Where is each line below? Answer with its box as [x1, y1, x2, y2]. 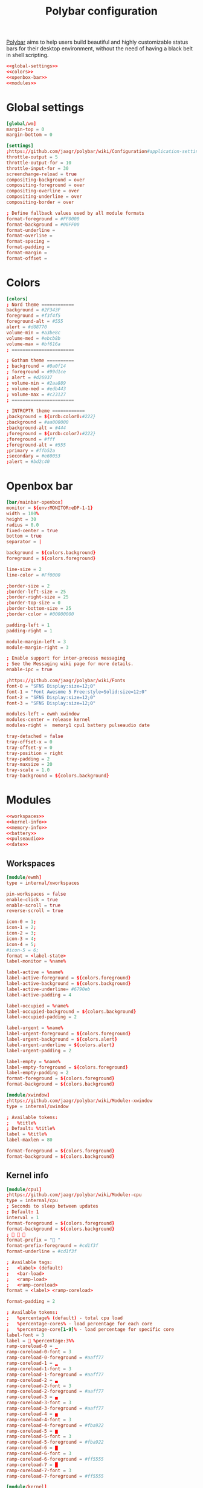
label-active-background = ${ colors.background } [6, 981, 131, 987]
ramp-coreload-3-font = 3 [6, 1400, 71, 1406]
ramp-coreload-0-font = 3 [6, 1349, 71, 1355]
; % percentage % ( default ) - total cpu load [6, 1315, 123, 1321]
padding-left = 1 [6, 622, 50, 628]
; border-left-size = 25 [6, 589, 66, 595]
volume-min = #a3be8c [6, 330, 61, 336]
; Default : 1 [6, 1209, 39, 1215]
